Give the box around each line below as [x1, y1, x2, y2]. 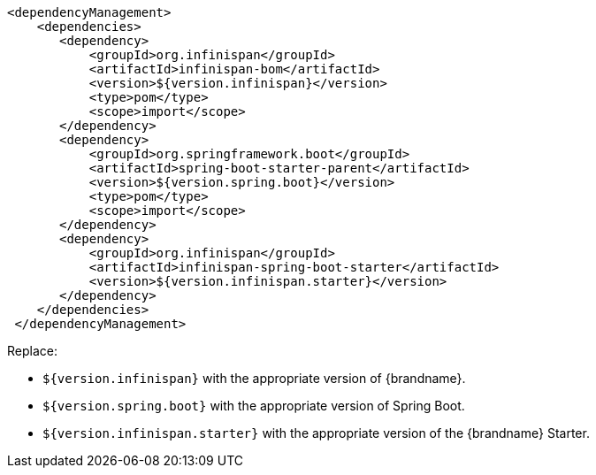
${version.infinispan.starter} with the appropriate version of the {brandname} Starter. [42, 425, 590, 441]
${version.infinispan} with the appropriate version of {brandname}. [42, 371, 466, 386]
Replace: [7, 343, 57, 358]
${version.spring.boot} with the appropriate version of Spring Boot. [42, 398, 465, 413]
